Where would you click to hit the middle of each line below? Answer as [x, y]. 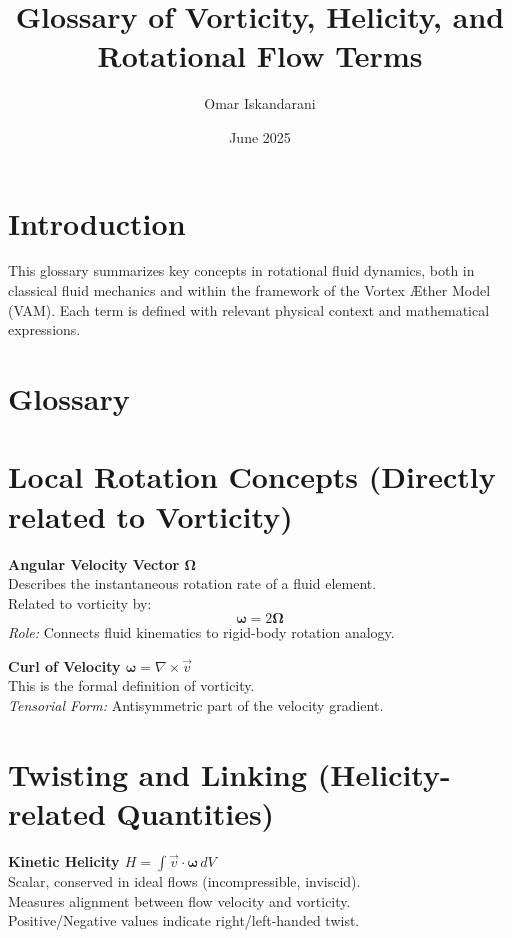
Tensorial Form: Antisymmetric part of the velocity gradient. [196, 705]
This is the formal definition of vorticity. [131, 685]
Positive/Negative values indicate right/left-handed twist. [184, 920]
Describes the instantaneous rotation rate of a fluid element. [192, 583]
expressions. [44, 329]
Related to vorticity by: [80, 602]
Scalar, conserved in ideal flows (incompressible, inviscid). [184, 880]
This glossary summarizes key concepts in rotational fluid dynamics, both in [241, 270]
